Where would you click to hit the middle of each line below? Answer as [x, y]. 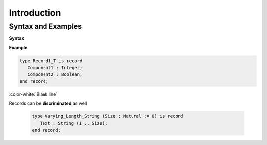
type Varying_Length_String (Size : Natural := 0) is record [108, 116]
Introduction [35, 13]
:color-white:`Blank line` [33, 94]
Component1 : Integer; [55, 68]
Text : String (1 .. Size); [74, 123]
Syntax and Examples [45, 26]
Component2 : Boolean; [55, 74]
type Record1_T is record [51, 61]
